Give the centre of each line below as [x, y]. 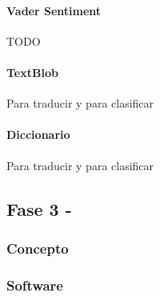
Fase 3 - [39, 208]
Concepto [38, 248]
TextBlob [32, 72]
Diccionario [38, 134]
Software [35, 285]
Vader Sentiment [54, 10]
